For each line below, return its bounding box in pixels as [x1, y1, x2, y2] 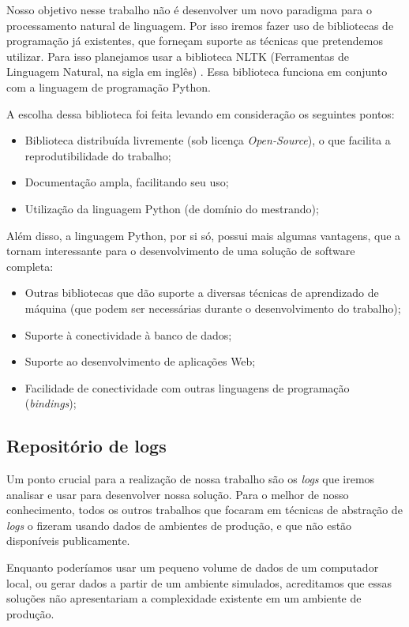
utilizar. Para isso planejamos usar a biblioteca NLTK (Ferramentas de [6, 47, 349, 64]
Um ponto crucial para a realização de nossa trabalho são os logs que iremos [6, 471, 375, 487]
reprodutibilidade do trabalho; [24, 147, 171, 163]
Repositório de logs [6, 434, 167, 458]
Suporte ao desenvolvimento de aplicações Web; [24, 353, 256, 370]
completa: [6, 257, 54, 274]
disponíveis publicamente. [6, 532, 130, 549]
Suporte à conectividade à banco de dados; [24, 326, 232, 343]
